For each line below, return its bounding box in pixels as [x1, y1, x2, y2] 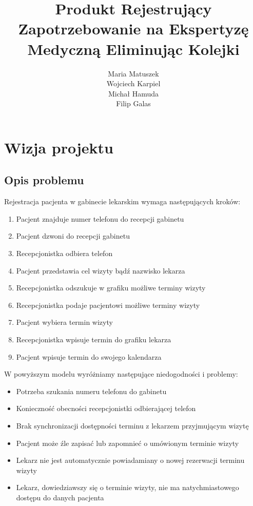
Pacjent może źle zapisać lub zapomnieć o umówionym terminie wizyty [16, 437, 239, 448]
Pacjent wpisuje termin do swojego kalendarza [16, 351, 162, 362]
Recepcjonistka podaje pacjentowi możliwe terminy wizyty [16, 299, 200, 310]
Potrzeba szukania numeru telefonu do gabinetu [16, 385, 167, 396]
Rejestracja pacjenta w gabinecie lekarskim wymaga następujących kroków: [4, 196, 241, 207]
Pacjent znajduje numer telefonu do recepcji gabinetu [16, 213, 184, 224]
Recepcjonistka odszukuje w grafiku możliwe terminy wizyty [16, 282, 206, 293]
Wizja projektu [4, 137, 113, 158]
